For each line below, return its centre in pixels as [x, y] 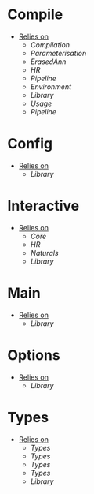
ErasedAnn [48, 62]
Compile [35, 15]
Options [34, 355]
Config [30, 144]
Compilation [50, 44]
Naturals [45, 253]
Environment [51, 86]
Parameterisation [58, 53]
